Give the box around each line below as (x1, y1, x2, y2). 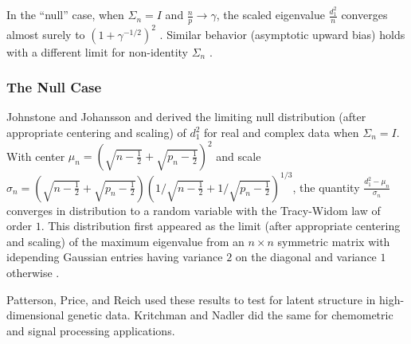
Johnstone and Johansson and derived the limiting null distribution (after (6, 108, 366, 125)
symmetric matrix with (277, 233, 390, 249)
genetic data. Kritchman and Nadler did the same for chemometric (68, 307, 393, 323)
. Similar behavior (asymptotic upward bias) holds (159, 25, 405, 42)
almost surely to (6, 25, 85, 42)
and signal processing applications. (6, 322, 175, 338)
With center (6, 147, 65, 164)
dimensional (6, 307, 65, 323)
